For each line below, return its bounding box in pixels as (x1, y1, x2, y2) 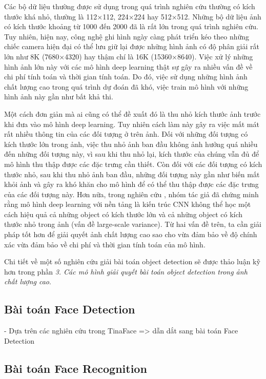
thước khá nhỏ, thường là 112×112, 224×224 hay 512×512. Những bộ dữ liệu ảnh (4, 11, 261, 22)
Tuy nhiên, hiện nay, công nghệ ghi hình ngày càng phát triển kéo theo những (4, 31, 250, 41)
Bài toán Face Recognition (4, 360, 147, 376)
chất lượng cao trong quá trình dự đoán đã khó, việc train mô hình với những (4, 81, 249, 92)
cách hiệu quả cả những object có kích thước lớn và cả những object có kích (4, 208, 243, 219)
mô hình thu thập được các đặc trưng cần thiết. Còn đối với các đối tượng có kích (4, 158, 262, 169)
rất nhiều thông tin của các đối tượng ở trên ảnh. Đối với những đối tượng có (4, 129, 248, 139)
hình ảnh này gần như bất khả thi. (4, 91, 113, 102)
